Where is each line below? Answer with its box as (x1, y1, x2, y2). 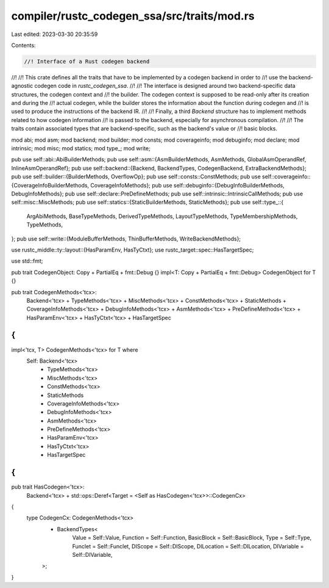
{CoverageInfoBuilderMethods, (11, 181, 90, 189)
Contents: (11, 42, 36, 49)
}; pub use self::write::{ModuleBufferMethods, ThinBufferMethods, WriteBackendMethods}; (11, 235, 241, 242)
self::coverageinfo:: (262, 173, 311, 180)
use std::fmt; (11, 257, 43, 265)
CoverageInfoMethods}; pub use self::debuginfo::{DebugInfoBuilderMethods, (90, 181, 285, 189)
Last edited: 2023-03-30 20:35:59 (11, 31, 98, 38)
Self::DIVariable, (72, 551, 113, 558)
